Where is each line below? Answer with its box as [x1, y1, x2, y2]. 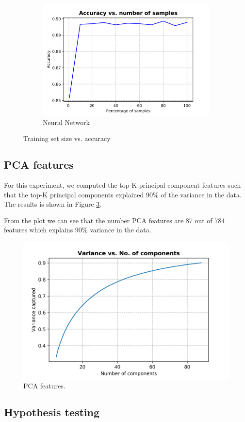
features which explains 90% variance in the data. [4, 225, 151, 235]
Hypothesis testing [4, 404, 100, 420]
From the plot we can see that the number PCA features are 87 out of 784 [4, 215, 225, 225]
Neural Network [43, 117, 90, 127]
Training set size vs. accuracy [23, 133, 111, 143]
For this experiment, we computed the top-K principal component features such [4, 180, 241, 190]
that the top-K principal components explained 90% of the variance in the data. [4, 189, 242, 199]
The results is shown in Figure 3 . [4, 199, 102, 209]
